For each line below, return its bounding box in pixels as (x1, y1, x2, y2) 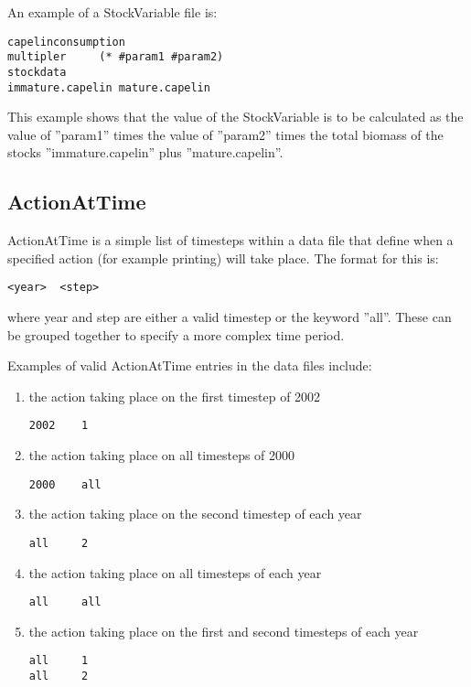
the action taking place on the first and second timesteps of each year (28, 621, 419, 640)
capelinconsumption (7, 35, 125, 48)
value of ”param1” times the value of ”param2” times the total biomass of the (7, 124, 444, 144)
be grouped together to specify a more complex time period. (7, 325, 345, 344)
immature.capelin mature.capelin (7, 81, 210, 94)
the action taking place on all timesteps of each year (28, 563, 322, 582)
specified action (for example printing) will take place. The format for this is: (7, 248, 439, 267)
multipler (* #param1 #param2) (7, 50, 224, 64)
